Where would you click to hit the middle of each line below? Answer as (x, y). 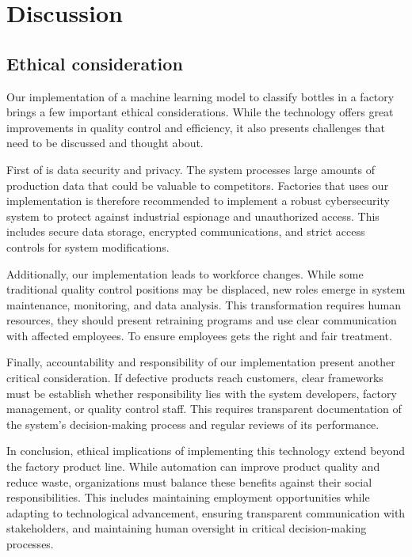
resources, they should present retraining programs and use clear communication (202, 320)
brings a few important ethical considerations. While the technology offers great (200, 112)
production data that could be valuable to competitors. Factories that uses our (198, 185)
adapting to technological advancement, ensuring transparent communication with (206, 512)
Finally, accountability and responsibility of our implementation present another (201, 362)
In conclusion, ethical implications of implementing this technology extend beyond (206, 451)
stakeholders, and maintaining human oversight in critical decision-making (187, 528)
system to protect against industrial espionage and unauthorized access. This (193, 216)
